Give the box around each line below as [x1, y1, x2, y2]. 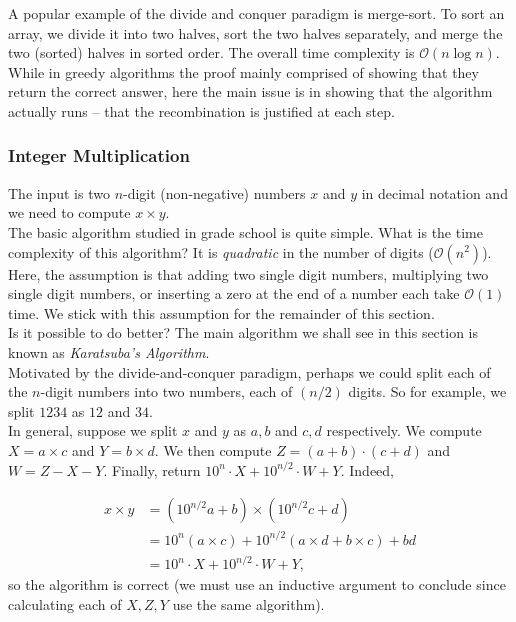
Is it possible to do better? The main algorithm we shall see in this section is [8, 322, 479, 343]
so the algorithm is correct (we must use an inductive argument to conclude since [8, 574, 506, 595]
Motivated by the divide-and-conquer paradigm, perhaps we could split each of [8, 361, 491, 382]
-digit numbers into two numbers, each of [40, 381, 293, 402]
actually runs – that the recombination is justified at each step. [8, 100, 395, 121]
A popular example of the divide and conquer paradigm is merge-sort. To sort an [8, 3, 505, 23]
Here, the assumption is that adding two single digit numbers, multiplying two [8, 263, 489, 284]
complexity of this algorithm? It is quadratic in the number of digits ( [8, 241, 434, 262]
